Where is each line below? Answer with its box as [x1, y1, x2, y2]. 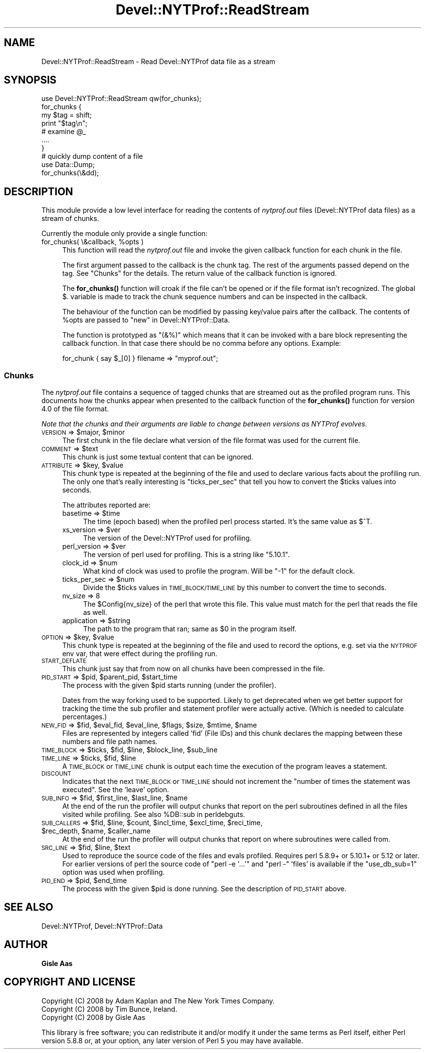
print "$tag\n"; [41, 119, 88, 128]
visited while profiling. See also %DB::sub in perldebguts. [62, 810, 245, 819]
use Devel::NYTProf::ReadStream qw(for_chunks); [41, 94, 202, 103]
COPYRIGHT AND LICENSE [4, 976, 136, 988]
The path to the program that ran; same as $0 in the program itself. [83, 625, 296, 633]
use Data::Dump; [41, 160, 95, 169]
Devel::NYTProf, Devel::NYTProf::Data [41, 921, 163, 930]
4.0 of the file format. [41, 405, 109, 413]
